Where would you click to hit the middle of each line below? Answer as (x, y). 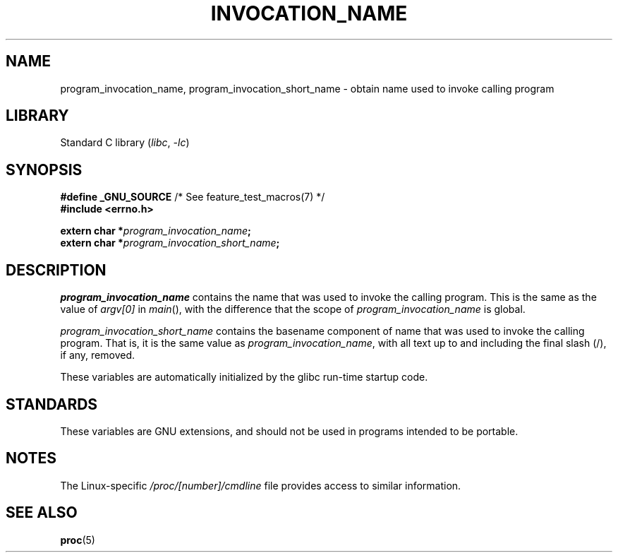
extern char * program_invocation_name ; (156, 231)
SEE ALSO (42, 513)
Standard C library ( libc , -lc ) (125, 143)
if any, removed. (97, 355)
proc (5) (78, 540)
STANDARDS (52, 404)
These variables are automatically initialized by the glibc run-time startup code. (244, 377)
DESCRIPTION (56, 270)
